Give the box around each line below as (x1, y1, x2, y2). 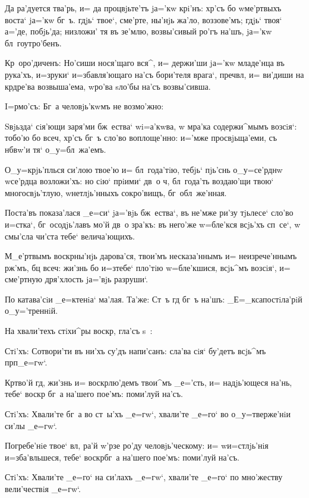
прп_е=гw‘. (5, 356, 48, 368)
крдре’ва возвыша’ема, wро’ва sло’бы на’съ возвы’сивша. (5, 80, 211, 92)
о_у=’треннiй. (5, 304, 58, 317)
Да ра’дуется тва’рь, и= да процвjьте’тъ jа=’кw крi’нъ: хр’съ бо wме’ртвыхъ (5, 2, 282, 14)
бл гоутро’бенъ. (5, 36, 62, 49)
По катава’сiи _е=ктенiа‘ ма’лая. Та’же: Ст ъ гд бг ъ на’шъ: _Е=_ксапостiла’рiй (5, 292, 302, 305)
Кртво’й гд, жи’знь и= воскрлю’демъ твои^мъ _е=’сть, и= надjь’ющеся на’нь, (5, 376, 292, 388)
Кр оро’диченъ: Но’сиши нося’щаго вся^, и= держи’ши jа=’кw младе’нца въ (5, 56, 285, 69)
